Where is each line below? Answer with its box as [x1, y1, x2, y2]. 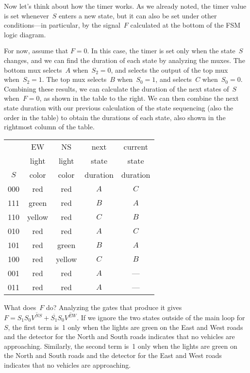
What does [4, 302, 36, 312]
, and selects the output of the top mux [111, 64, 228, 75]
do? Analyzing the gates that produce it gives [46, 302, 182, 312]
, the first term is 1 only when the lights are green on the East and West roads [8, 322, 243, 332]
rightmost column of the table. [4, 122, 95, 132]
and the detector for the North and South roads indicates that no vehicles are [4, 331, 235, 342]
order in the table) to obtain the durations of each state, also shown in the [4, 112, 226, 122]
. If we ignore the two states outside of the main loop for [77, 312, 245, 323]
